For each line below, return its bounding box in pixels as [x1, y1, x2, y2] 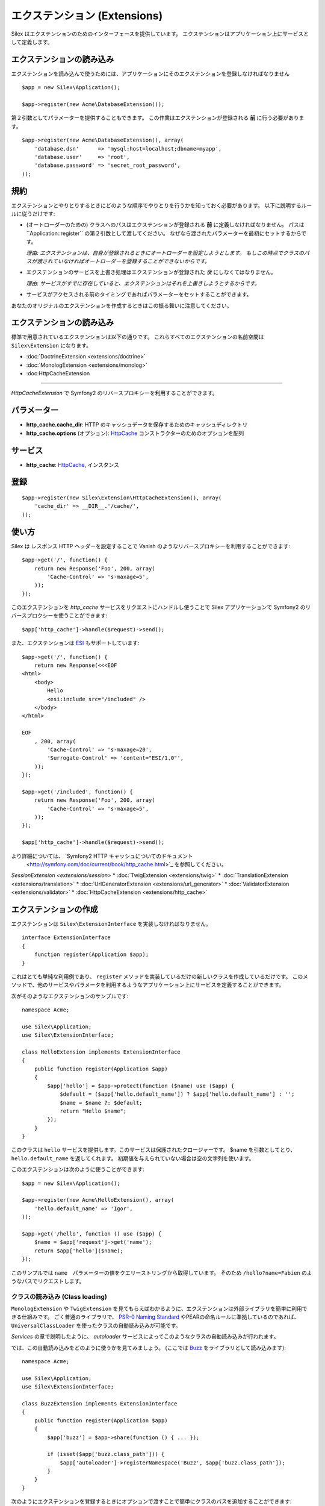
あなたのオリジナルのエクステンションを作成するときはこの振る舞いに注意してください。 [11, 302, 232, 309]
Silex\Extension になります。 [11, 342, 91, 349]
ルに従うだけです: [11, 210, 55, 217]
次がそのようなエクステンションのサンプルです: [11, 992, 129, 999]
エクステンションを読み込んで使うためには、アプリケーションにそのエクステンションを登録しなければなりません [11, 70, 290, 77]
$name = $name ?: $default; [60, 1099, 143, 1106]
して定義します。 [11, 38, 54, 45]
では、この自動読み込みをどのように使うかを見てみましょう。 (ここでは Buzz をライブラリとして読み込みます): [11, 1344, 286, 1351]
